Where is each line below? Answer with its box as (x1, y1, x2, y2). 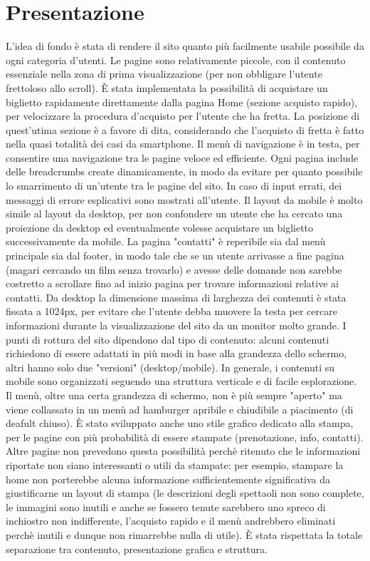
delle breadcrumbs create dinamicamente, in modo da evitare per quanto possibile (6, 164, 363, 179)
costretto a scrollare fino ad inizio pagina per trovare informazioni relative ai (6, 276, 339, 291)
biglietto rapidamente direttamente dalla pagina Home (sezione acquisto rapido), (6, 94, 358, 109)
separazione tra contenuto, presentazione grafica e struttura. (6, 541, 268, 556)
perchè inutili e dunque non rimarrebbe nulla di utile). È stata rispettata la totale (6, 527, 363, 542)
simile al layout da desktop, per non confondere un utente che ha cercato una (6, 206, 343, 221)
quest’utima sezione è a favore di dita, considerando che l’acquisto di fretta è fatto (6, 122, 364, 137)
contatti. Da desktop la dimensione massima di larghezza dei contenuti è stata (6, 289, 347, 304)
